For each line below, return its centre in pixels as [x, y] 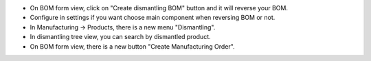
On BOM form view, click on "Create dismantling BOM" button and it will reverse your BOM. [159, 8]
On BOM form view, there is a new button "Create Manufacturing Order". [132, 46]
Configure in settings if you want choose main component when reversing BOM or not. [153, 18]
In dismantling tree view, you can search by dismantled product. [120, 37]
